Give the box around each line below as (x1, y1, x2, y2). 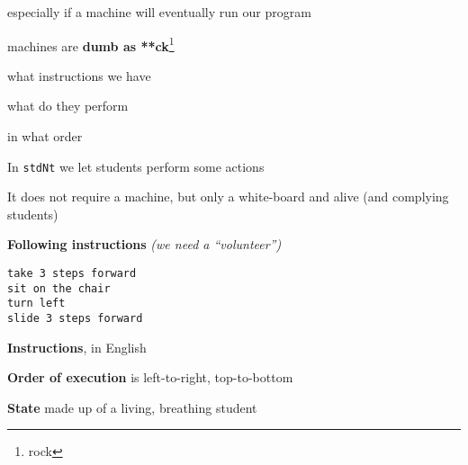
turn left (7, 297, 66, 310)
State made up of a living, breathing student (7, 398, 257, 416)
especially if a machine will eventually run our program (7, 3, 311, 21)
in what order (7, 127, 83, 146)
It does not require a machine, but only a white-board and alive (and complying (7, 187, 449, 206)
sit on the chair (7, 282, 111, 295)
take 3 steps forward (7, 267, 137, 281)
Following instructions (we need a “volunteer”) (7, 235, 282, 254)
